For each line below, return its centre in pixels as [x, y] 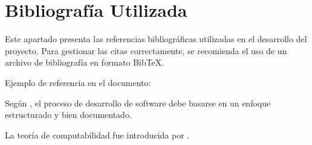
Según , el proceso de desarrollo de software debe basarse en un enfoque [138, 103]
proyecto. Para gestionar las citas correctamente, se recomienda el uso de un [146, 50]
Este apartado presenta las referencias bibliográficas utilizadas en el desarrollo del [156, 39]
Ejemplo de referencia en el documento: [78, 82]
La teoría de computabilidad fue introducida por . [97, 134]
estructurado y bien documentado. [68, 115]
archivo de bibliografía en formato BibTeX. [85, 62]
